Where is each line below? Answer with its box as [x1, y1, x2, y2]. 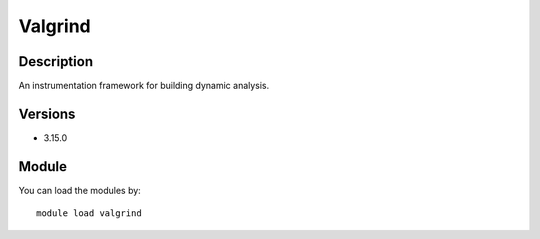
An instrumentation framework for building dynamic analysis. [18, 80, 270, 92]
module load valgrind [36, 208, 142, 219]
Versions [18, 105, 76, 122]
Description [18, 53, 94, 70]
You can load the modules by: [18, 184, 142, 196]
